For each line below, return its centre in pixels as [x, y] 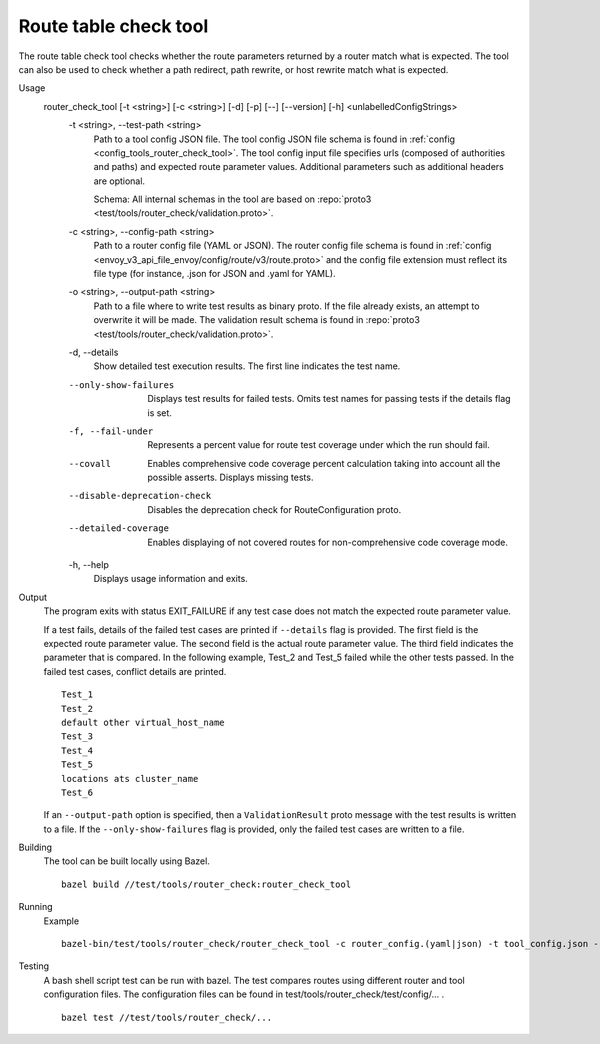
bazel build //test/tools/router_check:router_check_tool [206, 884]
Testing [34, 966]
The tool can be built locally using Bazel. [126, 861]
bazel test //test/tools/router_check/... [167, 1017]
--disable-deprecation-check [140, 496]
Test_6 [77, 792]
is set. [159, 412]
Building [35, 847]
